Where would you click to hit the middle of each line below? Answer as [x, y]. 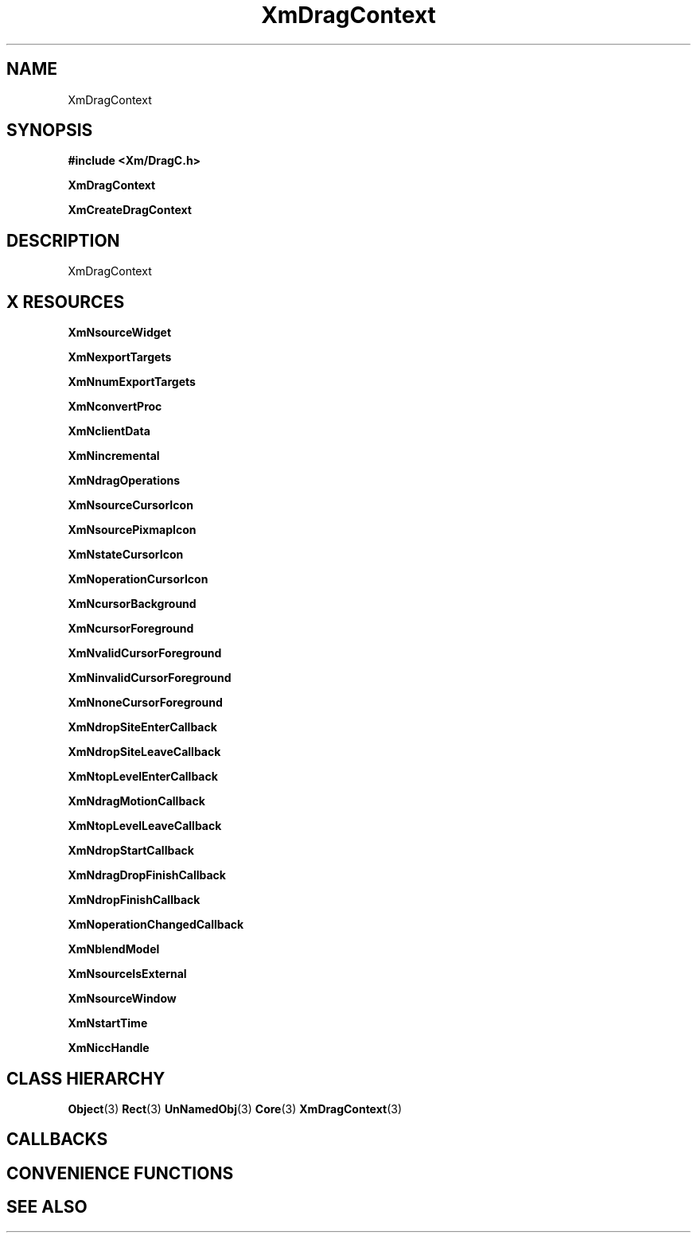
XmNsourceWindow [122, 999]
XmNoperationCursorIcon [138, 579]
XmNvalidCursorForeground [145, 653]
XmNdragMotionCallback [136, 801]
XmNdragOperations [124, 481]
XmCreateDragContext [130, 210]
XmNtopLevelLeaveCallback [145, 826]
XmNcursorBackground [132, 604]
